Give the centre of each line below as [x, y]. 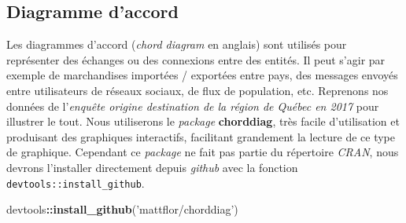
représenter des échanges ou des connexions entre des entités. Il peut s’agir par [196, 59]
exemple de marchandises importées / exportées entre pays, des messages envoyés [202, 75]
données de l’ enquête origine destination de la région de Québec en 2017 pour [193, 106]
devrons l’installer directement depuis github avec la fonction [152, 167]
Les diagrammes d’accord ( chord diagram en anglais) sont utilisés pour [177, 44]
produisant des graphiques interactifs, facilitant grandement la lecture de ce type [201, 136]
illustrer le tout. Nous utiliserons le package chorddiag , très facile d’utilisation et [203, 121]
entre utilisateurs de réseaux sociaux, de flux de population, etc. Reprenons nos [197, 90]
